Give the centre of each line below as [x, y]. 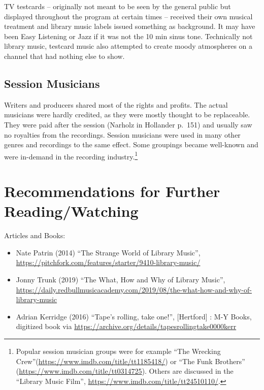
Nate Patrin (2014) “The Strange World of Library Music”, [108, 252]
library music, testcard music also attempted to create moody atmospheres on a [128, 46]
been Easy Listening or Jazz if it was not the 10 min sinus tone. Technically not [128, 36]
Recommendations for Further [112, 191]
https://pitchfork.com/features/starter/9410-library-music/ [108, 262]
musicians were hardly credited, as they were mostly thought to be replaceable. [127, 115]
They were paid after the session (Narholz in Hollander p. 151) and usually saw [128, 124]
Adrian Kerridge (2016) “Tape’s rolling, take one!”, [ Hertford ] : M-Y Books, [134, 316]
